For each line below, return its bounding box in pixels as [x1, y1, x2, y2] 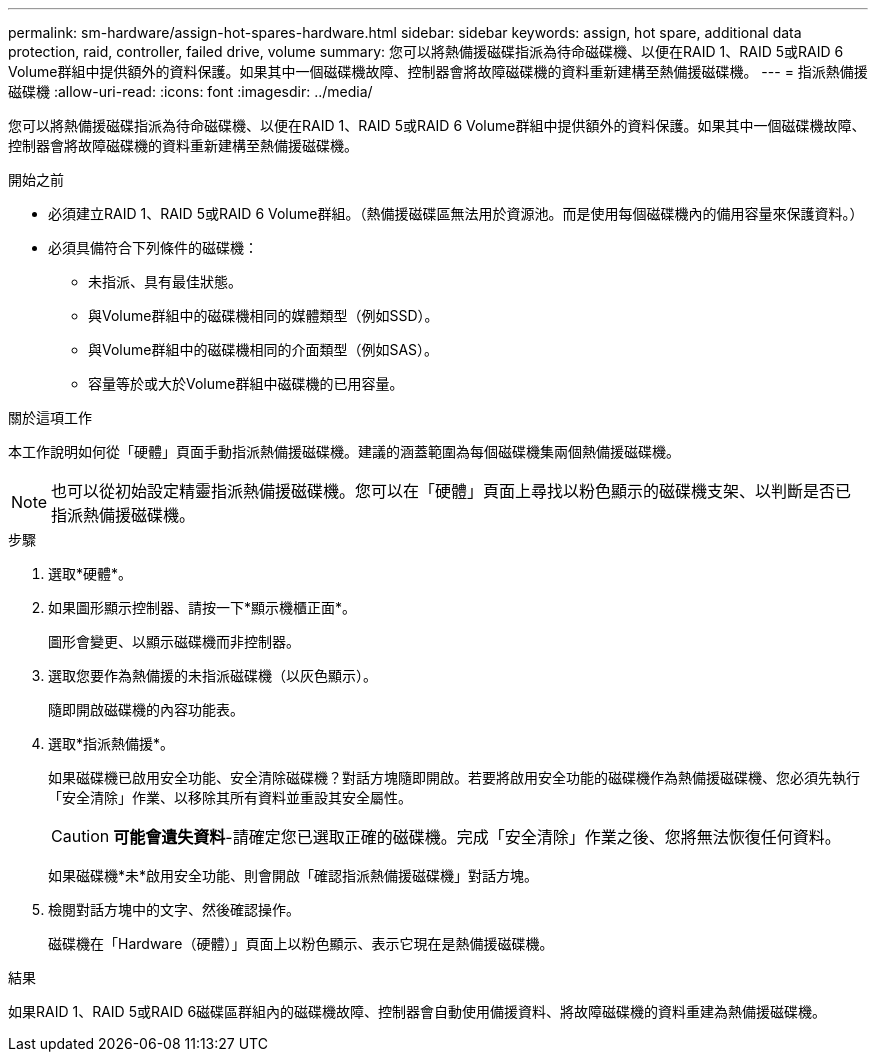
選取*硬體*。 [48, 565, 133, 582]
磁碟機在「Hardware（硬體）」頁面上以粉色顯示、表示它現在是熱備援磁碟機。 [48, 935, 554, 952]
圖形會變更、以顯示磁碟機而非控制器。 [48, 633, 300, 650]
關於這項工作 [8, 409, 92, 426]
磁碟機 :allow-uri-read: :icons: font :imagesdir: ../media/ [8, 83, 373, 100]
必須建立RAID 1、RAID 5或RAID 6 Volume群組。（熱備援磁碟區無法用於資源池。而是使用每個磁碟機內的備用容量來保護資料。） [48, 205, 864, 222]
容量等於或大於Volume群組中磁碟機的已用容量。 [88, 375, 404, 392]
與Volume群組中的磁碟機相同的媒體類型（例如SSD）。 [88, 307, 439, 324]
